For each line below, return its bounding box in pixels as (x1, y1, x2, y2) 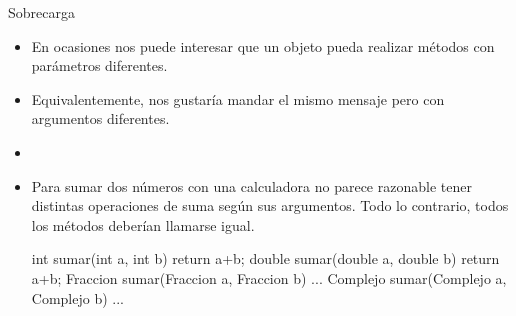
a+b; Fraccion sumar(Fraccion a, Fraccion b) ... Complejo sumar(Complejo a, (31, 267, 507, 288)
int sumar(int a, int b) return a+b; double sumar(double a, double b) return (31, 248, 500, 269)
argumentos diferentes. (31, 108, 170, 129)
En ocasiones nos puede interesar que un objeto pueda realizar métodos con (31, 35, 495, 56)
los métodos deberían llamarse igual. (31, 214, 255, 235)
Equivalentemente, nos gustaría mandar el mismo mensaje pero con (31, 88, 445, 109)
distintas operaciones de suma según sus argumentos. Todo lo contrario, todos (31, 195, 509, 216)
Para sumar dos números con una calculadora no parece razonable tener (31, 175, 472, 196)
